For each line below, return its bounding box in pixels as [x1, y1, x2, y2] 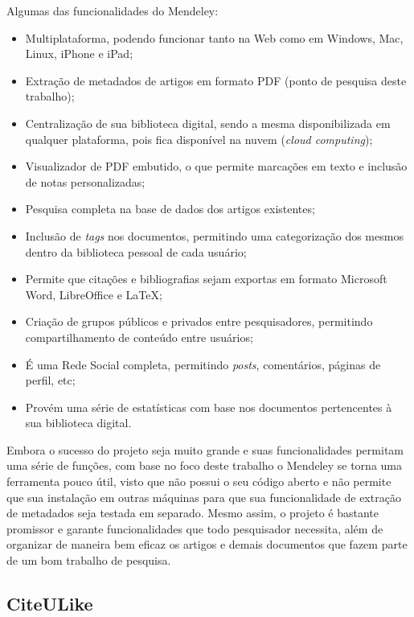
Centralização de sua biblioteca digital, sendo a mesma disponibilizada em [25, 114, 391, 131]
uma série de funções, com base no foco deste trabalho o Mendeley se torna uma [6, 457, 402, 474]
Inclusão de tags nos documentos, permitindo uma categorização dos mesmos [25, 227, 404, 244]
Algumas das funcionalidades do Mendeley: [6, 2, 219, 19]
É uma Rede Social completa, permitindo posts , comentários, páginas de [25, 356, 381, 372]
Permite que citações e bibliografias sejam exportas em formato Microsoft [25, 270, 387, 287]
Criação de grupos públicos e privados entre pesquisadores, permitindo [25, 313, 373, 330]
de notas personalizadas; [25, 173, 146, 190]
